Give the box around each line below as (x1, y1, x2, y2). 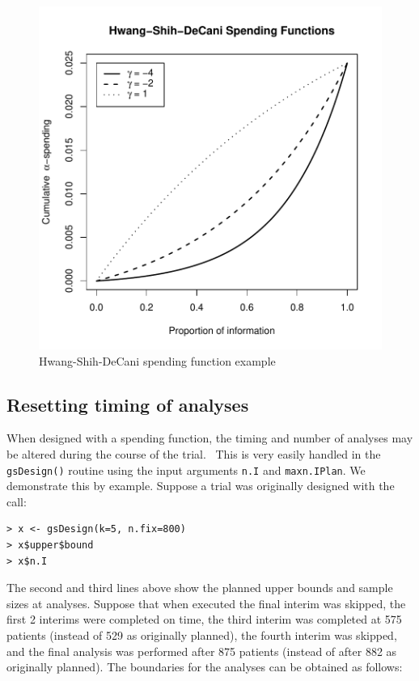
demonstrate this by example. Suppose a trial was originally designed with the (6, 477, 395, 494)
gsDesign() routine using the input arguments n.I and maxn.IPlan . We (6, 461, 366, 478)
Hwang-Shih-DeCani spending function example (39, 352, 276, 369)
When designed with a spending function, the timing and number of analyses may (6, 429, 413, 446)
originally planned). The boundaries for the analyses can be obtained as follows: (6, 658, 403, 675)
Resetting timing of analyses (6, 391, 249, 417)
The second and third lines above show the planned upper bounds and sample (6, 579, 393, 596)
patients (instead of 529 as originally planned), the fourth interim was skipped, (6, 626, 397, 643)
